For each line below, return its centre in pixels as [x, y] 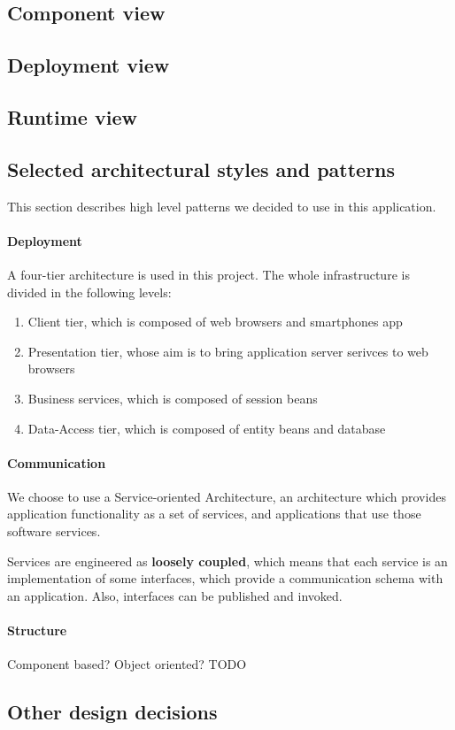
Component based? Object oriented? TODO [127, 664]
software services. [54, 531]
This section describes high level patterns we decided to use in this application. [222, 206]
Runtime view [72, 116]
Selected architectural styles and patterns [201, 169]
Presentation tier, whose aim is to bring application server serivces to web [228, 351]
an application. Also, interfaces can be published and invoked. [175, 595]
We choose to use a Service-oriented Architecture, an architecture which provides [227, 496]
